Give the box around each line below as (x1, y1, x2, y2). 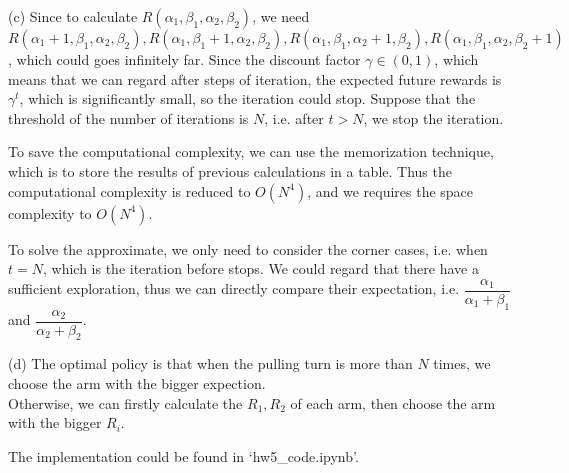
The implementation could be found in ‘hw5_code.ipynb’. (8, 445, 359, 466)
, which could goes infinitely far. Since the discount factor (8, 49, 361, 69)
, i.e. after (264, 107, 324, 128)
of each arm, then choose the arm (290, 392, 496, 413)
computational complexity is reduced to (8, 180, 251, 201)
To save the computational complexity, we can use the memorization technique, (8, 141, 494, 162)
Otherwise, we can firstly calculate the (8, 392, 243, 413)
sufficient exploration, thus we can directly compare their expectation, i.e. (8, 278, 460, 299)
